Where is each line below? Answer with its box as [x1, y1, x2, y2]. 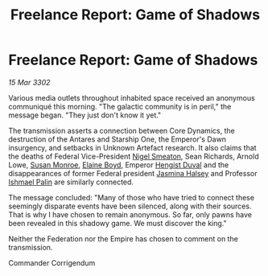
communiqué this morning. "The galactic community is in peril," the [8, 101, 232, 111]
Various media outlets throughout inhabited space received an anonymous [8, 93, 255, 102]
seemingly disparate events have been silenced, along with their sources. [8, 201, 252, 211]
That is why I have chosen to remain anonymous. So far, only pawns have [8, 209, 252, 219]
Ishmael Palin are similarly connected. [8, 177, 134, 187]
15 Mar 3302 [8, 77, 51, 87]
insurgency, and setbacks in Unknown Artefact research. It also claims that [8, 142, 257, 152]
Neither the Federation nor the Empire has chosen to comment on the [8, 233, 239, 243]
